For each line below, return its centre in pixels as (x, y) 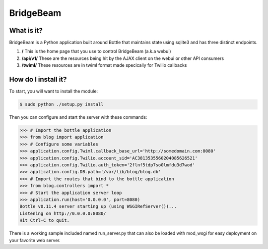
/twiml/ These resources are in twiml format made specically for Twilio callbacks (104, 65)
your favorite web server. (35, 240)
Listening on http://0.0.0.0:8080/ (63, 213)
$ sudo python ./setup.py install (62, 104)
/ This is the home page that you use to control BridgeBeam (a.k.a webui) (96, 51)
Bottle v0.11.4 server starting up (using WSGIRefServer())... (98, 206)
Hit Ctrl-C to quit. (44, 221)
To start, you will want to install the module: (54, 91)
